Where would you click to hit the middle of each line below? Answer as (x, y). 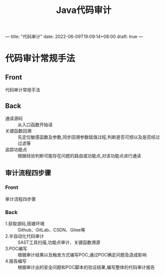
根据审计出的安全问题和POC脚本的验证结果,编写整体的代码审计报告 (86, 267)
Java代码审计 (84, 10)
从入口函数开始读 (35, 125)
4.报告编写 (16, 261)
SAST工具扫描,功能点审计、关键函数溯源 (59, 242)
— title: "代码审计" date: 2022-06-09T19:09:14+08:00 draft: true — (74, 37)
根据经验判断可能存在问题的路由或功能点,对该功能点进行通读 (80, 156)
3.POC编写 (16, 248)
